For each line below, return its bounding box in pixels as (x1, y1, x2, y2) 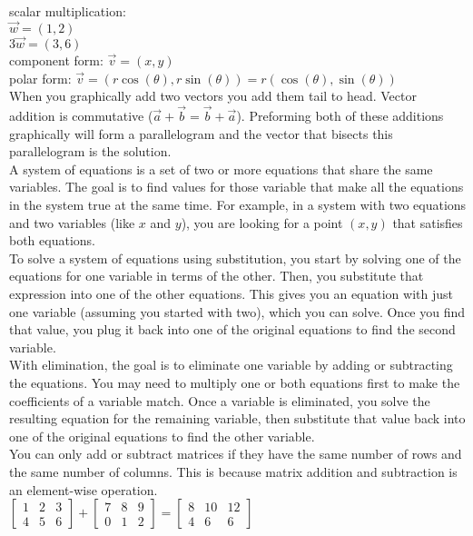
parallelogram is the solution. (9, 142, 172, 161)
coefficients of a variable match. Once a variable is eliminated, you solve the (9, 391, 430, 410)
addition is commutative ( (9, 106, 153, 125)
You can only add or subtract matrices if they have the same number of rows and (9, 444, 462, 463)
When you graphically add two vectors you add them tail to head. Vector (9, 86, 417, 105)
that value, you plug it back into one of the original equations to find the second (9, 320, 456, 339)
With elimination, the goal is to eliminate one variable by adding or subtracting (9, 355, 453, 374)
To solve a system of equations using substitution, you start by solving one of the (9, 248, 461, 267)
